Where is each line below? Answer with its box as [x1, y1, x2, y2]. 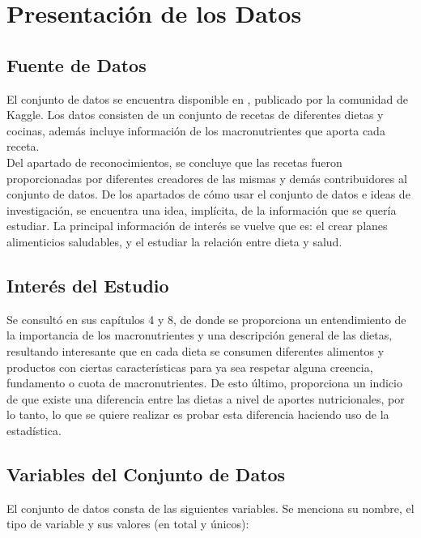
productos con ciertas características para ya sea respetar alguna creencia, [6, 358, 373, 375]
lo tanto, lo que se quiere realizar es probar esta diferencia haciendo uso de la [6, 406, 389, 423]
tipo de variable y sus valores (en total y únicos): [6, 515, 249, 532]
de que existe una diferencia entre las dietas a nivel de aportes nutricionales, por [6, 390, 405, 407]
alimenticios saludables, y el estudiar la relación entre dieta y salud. [6, 233, 342, 250]
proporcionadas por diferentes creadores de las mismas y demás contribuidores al [6, 169, 407, 186]
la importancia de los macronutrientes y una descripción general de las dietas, [6, 327, 393, 344]
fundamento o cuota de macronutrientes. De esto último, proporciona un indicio [6, 374, 402, 391]
